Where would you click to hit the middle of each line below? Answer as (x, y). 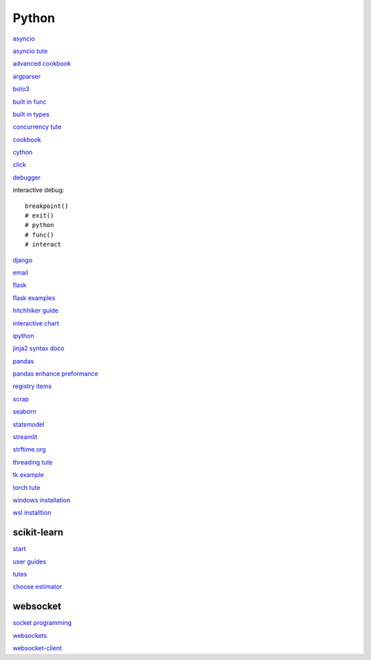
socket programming (42, 623)
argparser (27, 76)
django (23, 260)
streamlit (25, 437)
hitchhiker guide (35, 310)
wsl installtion (32, 513)
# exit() (40, 216)
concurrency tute (37, 127)
